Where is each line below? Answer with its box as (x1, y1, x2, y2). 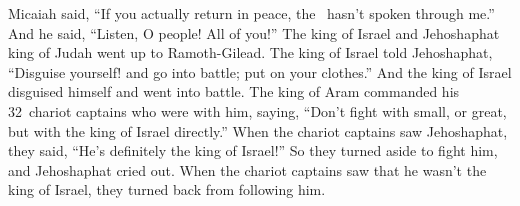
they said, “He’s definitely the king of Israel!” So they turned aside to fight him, (8, 140, 498, 161)
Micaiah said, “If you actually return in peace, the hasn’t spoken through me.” (8, 3, 495, 23)
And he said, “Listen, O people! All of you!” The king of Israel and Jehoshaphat (8, 22, 500, 43)
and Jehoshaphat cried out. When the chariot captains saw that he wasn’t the (8, 159, 487, 180)
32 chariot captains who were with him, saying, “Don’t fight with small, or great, (8, 100, 507, 121)
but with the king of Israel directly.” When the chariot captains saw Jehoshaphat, (8, 120, 508, 141)
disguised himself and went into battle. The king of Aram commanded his (8, 81, 460, 102)
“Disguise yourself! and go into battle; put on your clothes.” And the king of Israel (8, 61, 512, 82)
